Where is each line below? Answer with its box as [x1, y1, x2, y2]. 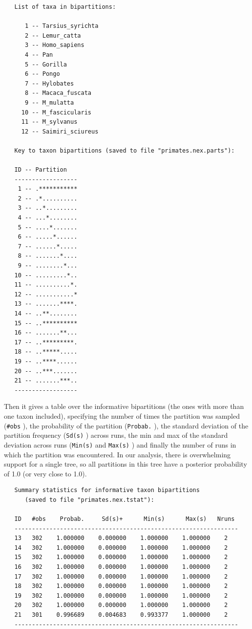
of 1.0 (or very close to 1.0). [4, 468, 87, 478]
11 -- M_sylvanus [21, 118, 78, 126]
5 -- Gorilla [24, 61, 67, 68]
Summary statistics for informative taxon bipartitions [14, 487, 200, 494]
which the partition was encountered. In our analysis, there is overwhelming [4, 449, 231, 459]
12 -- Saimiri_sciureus [21, 128, 99, 135]
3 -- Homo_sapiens [24, 42, 84, 49]
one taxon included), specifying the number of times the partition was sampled [4, 410, 240, 421]
